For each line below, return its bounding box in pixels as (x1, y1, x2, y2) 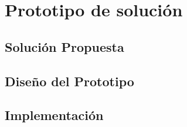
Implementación (5, 106, 104, 124)
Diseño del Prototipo (5, 72, 134, 90)
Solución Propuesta (5, 37, 124, 55)
